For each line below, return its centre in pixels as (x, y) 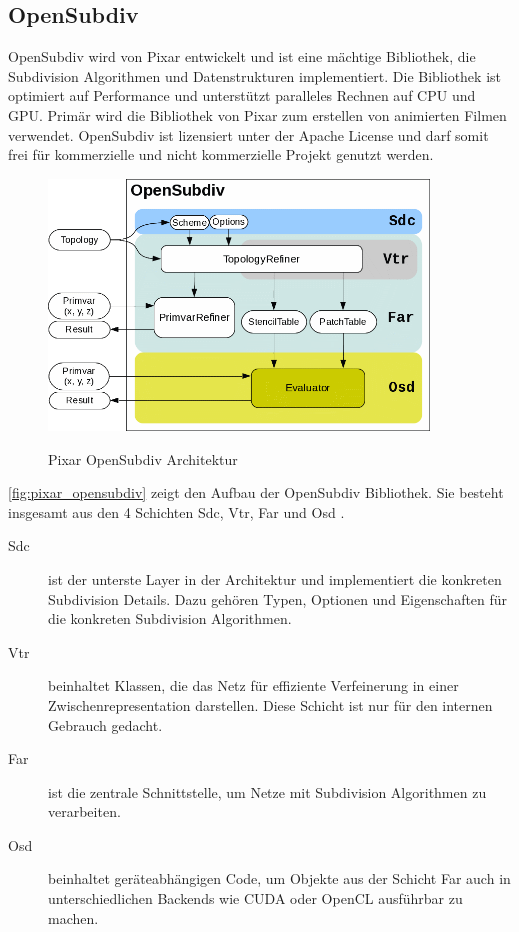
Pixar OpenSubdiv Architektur (143, 458)
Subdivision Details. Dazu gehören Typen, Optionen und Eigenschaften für (278, 598)
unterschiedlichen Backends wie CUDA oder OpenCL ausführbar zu (255, 898)
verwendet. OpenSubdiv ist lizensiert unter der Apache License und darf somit (248, 134)
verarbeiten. (84, 811)
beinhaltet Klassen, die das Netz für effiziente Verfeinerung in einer (253, 685)
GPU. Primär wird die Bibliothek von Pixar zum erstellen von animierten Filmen (257, 114)
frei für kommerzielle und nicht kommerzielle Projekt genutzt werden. (221, 154)
